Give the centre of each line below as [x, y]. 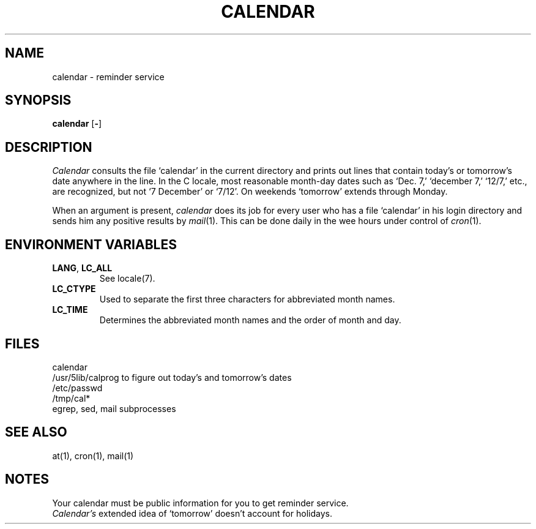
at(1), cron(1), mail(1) [93, 456]
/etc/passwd [77, 388]
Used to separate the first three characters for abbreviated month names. [247, 299]
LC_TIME [70, 310]
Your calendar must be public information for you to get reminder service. [200, 503]
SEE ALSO [36, 432]
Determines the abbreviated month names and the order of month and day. [250, 320]
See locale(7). [127, 279]
